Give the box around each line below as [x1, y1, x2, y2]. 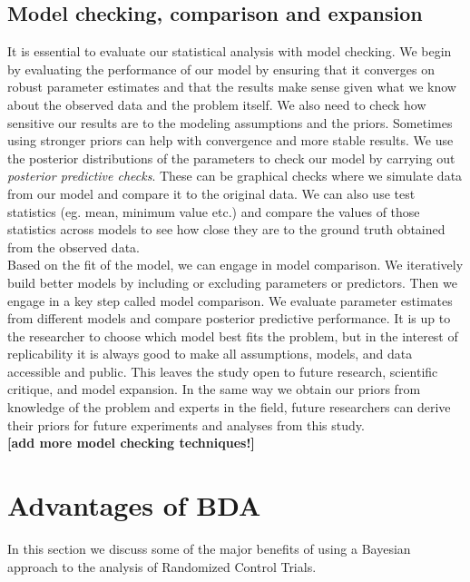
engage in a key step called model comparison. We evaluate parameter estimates [7, 291, 453, 310]
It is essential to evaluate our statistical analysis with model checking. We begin [7, 42, 452, 61]
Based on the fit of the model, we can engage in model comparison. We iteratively [7, 255, 464, 274]
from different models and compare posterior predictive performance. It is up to [7, 309, 451, 328]
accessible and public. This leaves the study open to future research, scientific [7, 361, 438, 380]
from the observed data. [7, 237, 140, 256]
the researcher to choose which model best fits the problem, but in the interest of [7, 326, 458, 345]
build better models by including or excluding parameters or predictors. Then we [7, 272, 457, 291]
